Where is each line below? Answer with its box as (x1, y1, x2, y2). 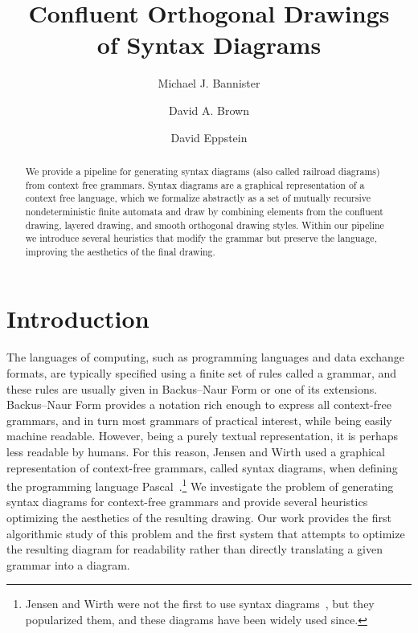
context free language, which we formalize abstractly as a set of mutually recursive (25, 191, 371, 205)
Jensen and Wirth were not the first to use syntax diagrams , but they (25, 595, 375, 612)
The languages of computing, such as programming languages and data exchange (6, 349, 405, 366)
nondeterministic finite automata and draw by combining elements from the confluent (25, 204, 383, 218)
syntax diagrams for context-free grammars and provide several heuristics (6, 493, 368, 510)
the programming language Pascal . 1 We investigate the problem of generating (6, 476, 394, 494)
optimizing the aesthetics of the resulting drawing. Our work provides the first (6, 509, 391, 526)
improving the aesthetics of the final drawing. (25, 244, 215, 258)
